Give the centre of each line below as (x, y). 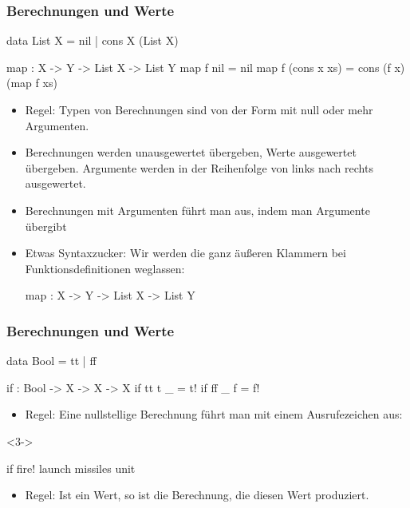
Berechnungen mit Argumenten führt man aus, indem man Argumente (197, 210)
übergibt (46, 226)
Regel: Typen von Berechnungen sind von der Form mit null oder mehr (199, 109)
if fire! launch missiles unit (71, 468)
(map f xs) (32, 83)
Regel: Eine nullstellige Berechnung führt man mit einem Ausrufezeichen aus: (214, 414)
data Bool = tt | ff (51, 361)
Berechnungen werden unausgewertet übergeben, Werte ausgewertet (191, 152)
